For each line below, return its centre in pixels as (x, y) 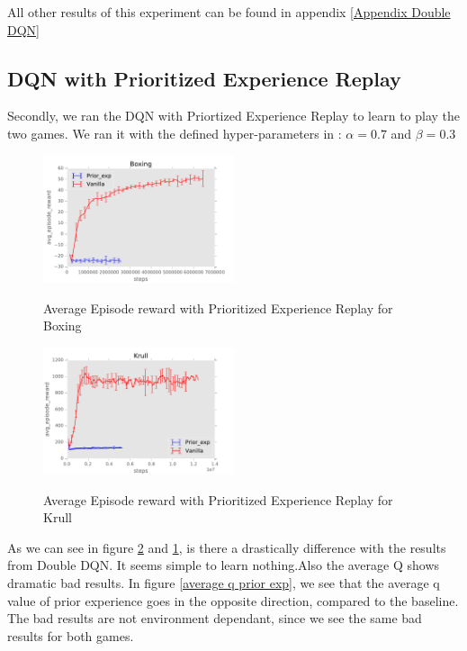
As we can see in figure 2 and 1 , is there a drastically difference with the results (227, 547)
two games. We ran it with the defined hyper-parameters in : (175, 133)
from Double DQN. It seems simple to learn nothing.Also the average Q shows (224, 565)
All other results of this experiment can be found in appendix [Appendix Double (229, 12)
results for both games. (71, 635)
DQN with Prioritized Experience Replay (204, 78)
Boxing (63, 325)
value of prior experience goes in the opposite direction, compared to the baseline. (233, 600)
